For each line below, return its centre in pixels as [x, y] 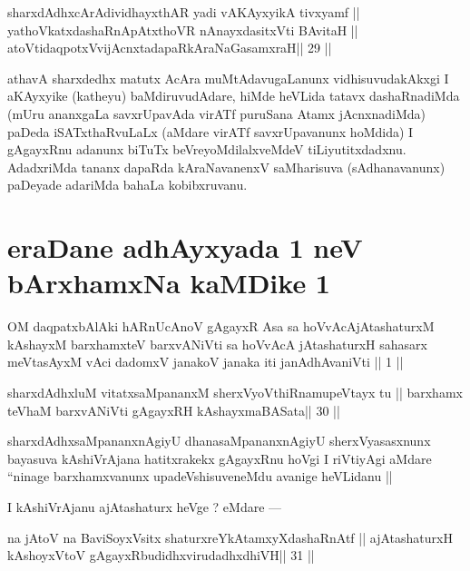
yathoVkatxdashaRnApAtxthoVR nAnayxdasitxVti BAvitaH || [183, 30]
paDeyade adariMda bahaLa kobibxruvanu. [127, 185]
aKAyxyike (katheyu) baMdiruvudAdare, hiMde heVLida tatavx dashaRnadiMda [234, 96]
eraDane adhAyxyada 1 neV [185, 247]
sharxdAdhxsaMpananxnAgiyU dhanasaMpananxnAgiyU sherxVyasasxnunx [219, 441]
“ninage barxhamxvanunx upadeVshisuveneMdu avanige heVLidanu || [200, 476]
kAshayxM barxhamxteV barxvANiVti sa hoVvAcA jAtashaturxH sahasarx [217, 344]
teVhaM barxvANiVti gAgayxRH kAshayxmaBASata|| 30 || [174, 410]
